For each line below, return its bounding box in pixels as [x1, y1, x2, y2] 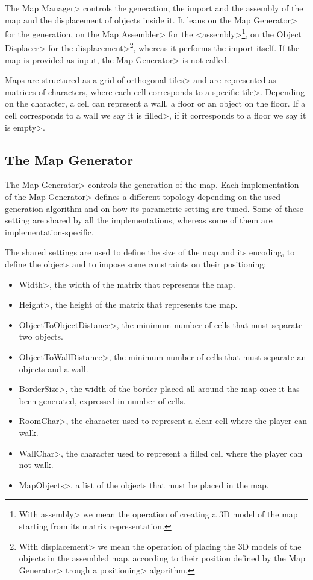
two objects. [19, 330, 63, 343]
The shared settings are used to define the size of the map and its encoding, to [5, 246, 295, 258]
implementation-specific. [5, 225, 94, 238]
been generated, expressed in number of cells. [19, 394, 186, 407]
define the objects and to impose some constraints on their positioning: [5, 258, 267, 270]
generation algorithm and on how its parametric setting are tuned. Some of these [5, 202, 303, 214]
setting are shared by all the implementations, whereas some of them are [5, 214, 273, 226]
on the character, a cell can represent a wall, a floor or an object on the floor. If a [5, 97, 306, 110]
